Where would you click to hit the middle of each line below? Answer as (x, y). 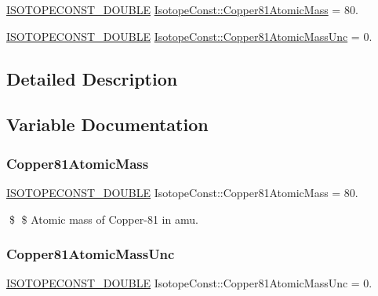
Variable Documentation (107, 124)
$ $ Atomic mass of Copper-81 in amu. (104, 219)
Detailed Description (92, 78)
